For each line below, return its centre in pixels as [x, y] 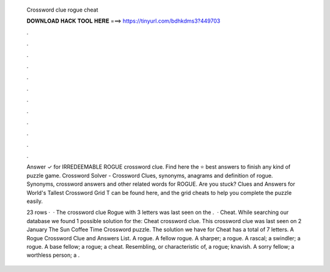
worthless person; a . [53, 255]
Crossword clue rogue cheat [62, 10]
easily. [35, 201]
